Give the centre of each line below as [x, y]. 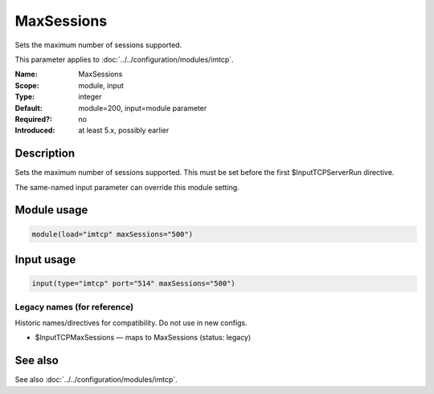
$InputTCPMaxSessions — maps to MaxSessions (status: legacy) [143, 338]
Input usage [45, 260]
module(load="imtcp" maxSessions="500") [112, 234]
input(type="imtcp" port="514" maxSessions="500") [134, 284]
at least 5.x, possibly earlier [124, 130]
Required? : [33, 119]
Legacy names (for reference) [74, 307]
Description [45, 154]
